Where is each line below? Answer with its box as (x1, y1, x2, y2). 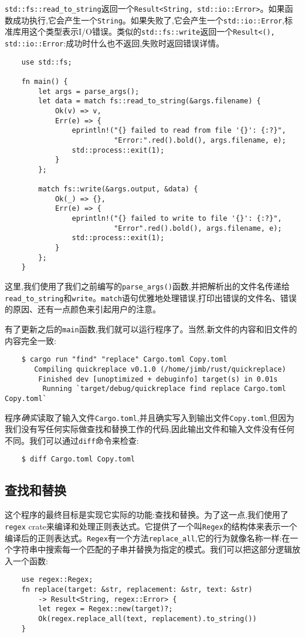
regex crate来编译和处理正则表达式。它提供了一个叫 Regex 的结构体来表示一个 (5, 520, 297, 532)
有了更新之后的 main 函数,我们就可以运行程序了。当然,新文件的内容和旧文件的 (5, 322, 297, 335)
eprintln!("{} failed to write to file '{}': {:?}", (72, 214, 282, 223)
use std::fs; (21, 58, 72, 66)
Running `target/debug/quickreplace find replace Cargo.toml (42, 385, 286, 393)
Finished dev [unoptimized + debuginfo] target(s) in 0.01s (38, 375, 278, 383)
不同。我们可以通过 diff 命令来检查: (5, 434, 139, 446)
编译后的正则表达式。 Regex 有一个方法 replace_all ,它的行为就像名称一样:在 (5, 531, 290, 544)
